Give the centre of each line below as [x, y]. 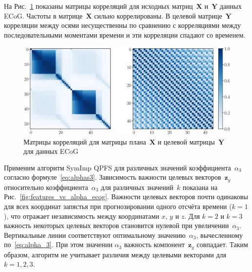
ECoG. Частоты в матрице [43, 15]
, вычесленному [219, 235]
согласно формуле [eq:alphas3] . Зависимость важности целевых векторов [113, 177]
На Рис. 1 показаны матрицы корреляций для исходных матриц [98, 6]
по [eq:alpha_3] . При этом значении [58, 244]
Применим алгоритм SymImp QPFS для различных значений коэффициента [118, 167]
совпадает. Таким [222, 244]
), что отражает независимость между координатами [82, 216]
